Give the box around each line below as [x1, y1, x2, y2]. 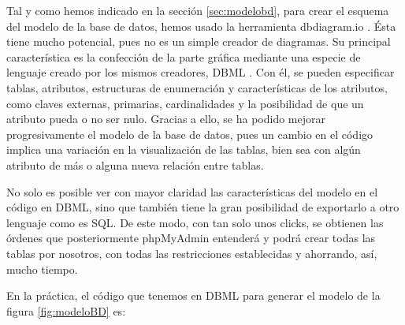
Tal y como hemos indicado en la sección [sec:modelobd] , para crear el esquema [6, 2, 389, 18]
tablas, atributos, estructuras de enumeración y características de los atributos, [6, 79, 388, 95]
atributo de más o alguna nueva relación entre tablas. [6, 156, 264, 173]
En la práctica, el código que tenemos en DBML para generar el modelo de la [6, 287, 381, 304]
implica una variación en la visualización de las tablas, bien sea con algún [6, 141, 361, 158]
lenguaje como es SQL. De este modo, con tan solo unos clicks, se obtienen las [6, 214, 384, 230]
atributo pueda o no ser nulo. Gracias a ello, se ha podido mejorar [6, 110, 325, 127]
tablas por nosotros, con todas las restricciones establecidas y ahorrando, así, [6, 245, 377, 261]
